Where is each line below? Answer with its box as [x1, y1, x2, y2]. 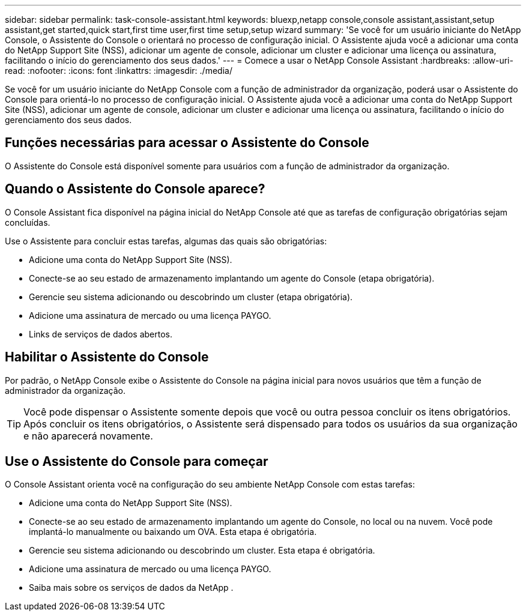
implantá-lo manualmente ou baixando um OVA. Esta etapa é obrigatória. [29, 527, 317, 537]
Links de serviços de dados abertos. [29, 328, 173, 339]
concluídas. [5, 217, 50, 228]
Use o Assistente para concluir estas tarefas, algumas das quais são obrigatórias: [5, 235, 327, 246]
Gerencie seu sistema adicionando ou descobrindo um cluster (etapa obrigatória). [29, 291, 353, 302]
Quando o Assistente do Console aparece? [5, 181, 265, 197]
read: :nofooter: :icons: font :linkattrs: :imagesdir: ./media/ [5, 65, 232, 76]
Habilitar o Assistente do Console [5, 349, 209, 365]
